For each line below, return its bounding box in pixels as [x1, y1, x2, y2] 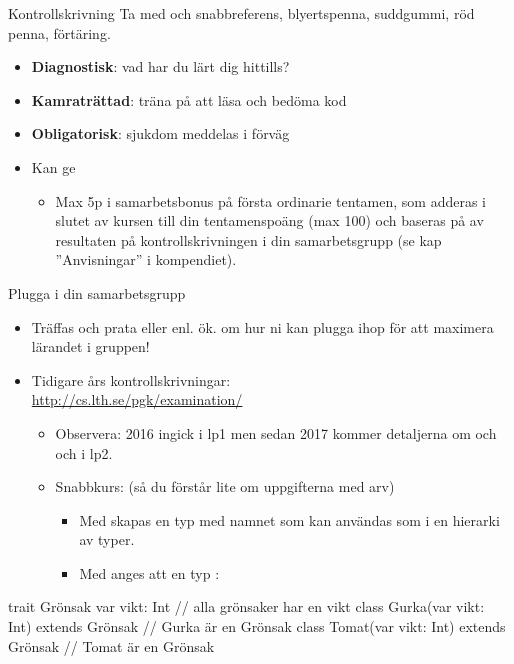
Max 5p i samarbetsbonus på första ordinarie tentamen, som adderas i [55, 190, 486, 211]
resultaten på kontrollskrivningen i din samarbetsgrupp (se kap [55, 229, 442, 250]
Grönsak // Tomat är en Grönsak [8, 635, 215, 656]
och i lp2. [55, 442, 113, 463]
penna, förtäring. [8, 22, 111, 43]
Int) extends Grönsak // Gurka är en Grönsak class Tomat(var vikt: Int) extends [8, 616, 506, 637]
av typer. [79, 529, 135, 550]
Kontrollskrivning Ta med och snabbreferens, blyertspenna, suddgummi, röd [8, 3, 475, 23]
